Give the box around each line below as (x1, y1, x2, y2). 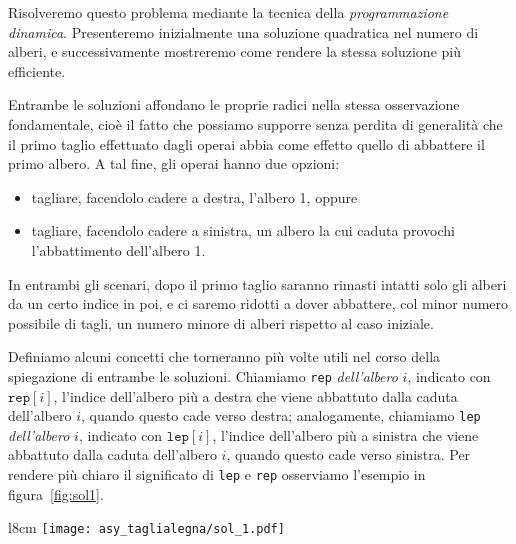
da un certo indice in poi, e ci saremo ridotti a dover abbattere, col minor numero (8, 293, 509, 314)
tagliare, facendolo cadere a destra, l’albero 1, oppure (31, 186, 358, 207)
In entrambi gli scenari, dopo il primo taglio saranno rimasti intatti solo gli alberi (8, 273, 507, 294)
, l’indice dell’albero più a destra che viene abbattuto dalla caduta (53, 385, 458, 406)
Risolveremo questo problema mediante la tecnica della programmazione (8, 2, 449, 22)
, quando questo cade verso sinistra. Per (226, 444, 471, 465)
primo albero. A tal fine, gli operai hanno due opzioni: (8, 153, 340, 174)
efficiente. (8, 60, 66, 81)
